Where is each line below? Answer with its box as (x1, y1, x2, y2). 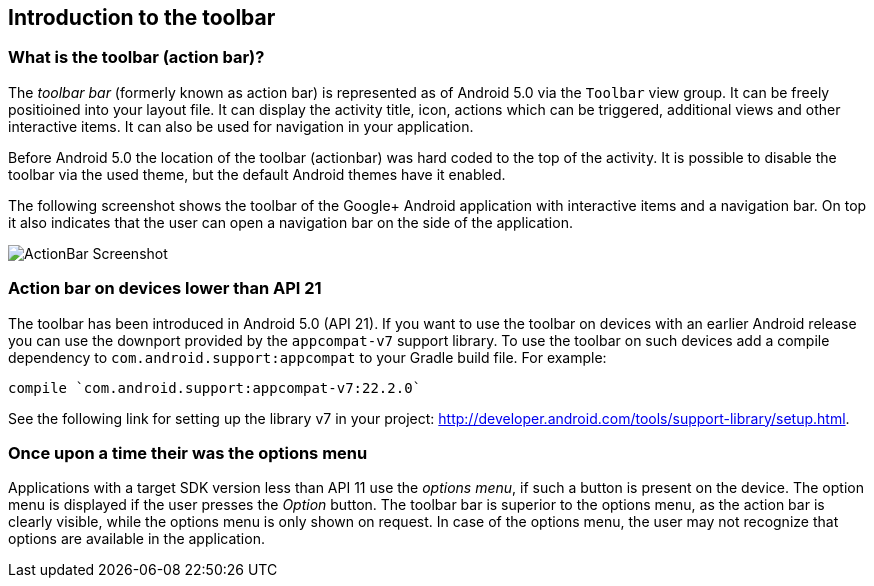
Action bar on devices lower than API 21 (8, 278, 322, 299)
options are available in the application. (8, 530, 265, 548)
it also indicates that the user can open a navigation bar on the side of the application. (8, 213, 573, 231)
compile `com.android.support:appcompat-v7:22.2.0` (8, 379, 422, 396)
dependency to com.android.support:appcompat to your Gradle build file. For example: (8, 348, 607, 366)
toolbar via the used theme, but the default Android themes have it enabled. (8, 165, 506, 183)
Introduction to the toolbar (8, 5, 276, 30)
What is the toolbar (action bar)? (8, 47, 265, 68)
